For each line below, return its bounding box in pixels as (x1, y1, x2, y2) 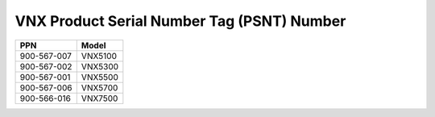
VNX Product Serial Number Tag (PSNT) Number (14, 12, 346, 30)
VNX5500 (81, 71, 118, 82)
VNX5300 (81, 61, 119, 72)
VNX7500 (81, 93, 118, 104)
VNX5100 (81, 50, 117, 61)
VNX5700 (81, 81, 118, 93)
